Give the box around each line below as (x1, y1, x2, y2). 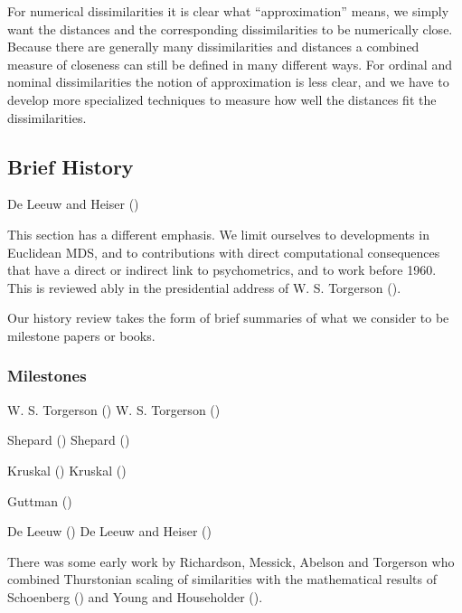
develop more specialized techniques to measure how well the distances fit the (7, 90, 437, 108)
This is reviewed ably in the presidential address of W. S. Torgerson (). (7, 278, 401, 297)
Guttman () (7, 491, 72, 510)
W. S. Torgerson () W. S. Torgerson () (7, 400, 221, 419)
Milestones (7, 364, 87, 387)
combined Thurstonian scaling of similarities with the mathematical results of (7, 570, 438, 589)
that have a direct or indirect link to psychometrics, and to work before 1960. (7, 260, 437, 279)
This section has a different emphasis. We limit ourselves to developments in (7, 224, 429, 243)
